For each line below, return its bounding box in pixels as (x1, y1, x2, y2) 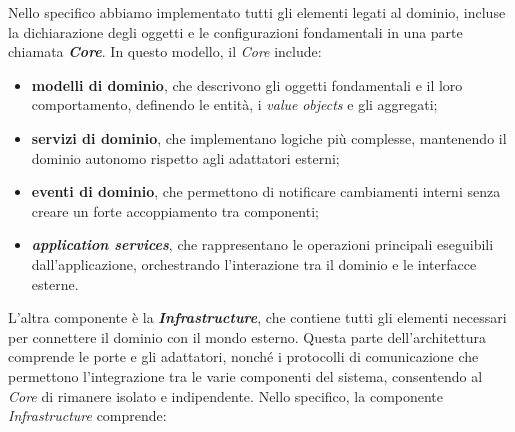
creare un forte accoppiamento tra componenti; (31, 200, 319, 221)
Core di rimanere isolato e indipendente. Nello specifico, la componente (8, 385, 444, 406)
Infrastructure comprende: (8, 405, 167, 426)
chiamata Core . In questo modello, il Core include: (8, 41, 322, 62)
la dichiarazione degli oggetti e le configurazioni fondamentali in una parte (8, 21, 463, 42)
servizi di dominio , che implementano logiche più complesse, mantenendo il (31, 127, 507, 148)
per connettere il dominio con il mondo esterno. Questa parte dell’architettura (8, 326, 486, 347)
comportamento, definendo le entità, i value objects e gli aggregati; (31, 94, 438, 115)
